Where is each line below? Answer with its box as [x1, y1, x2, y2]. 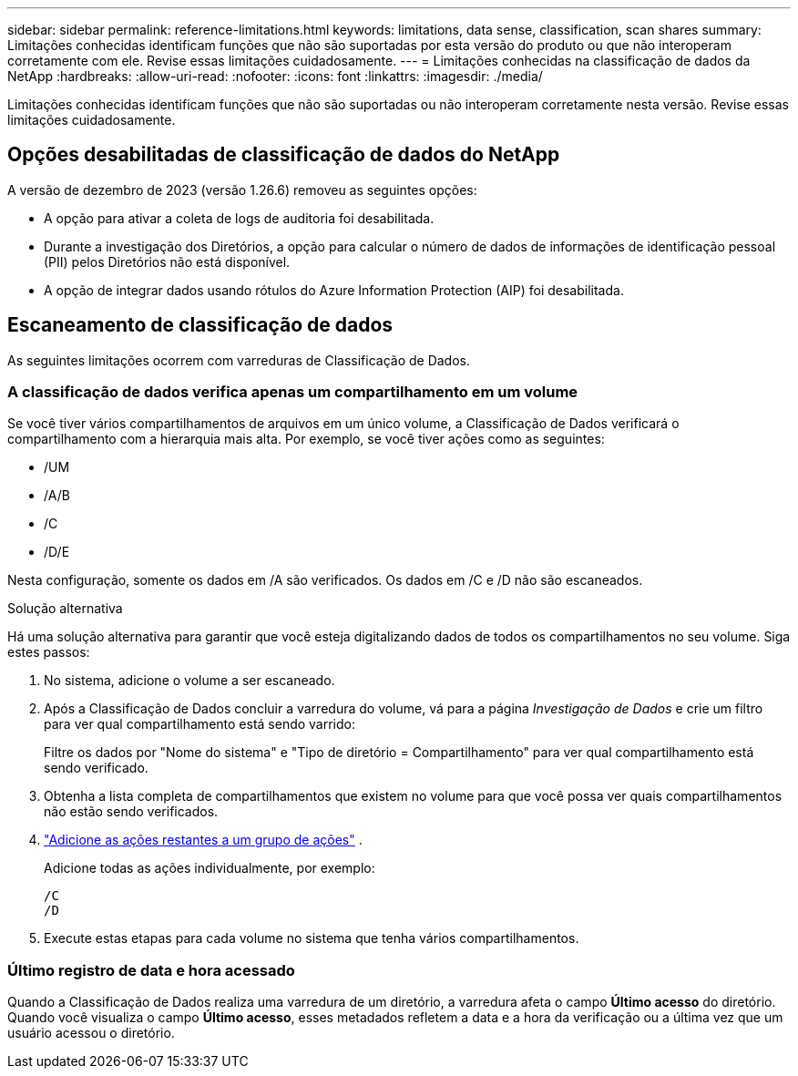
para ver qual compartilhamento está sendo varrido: [44, 716, 356, 733]
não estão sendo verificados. [44, 804, 219, 820]
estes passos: [7, 644, 90, 661]
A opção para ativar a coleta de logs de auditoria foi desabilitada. [44, 210, 435, 226]
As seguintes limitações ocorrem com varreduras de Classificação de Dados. [7, 352, 470, 368]
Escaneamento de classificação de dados [7, 313, 394, 337]
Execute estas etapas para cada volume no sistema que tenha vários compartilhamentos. [44, 930, 579, 947]
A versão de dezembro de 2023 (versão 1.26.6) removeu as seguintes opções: [7, 181, 477, 198]
